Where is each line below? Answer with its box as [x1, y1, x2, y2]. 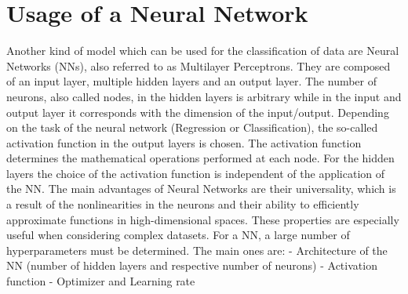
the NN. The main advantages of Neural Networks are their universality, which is [6, 180, 396, 197]
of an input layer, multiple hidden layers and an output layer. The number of [6, 73, 377, 89]
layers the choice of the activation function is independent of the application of [6, 165, 385, 181]
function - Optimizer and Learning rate [6, 273, 195, 289]
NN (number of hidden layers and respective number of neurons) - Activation [6, 257, 377, 274]
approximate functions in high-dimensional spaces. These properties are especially [6, 211, 399, 227]
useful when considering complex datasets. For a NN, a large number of [6, 227, 350, 243]
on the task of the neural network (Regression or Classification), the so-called [6, 119, 378, 136]
